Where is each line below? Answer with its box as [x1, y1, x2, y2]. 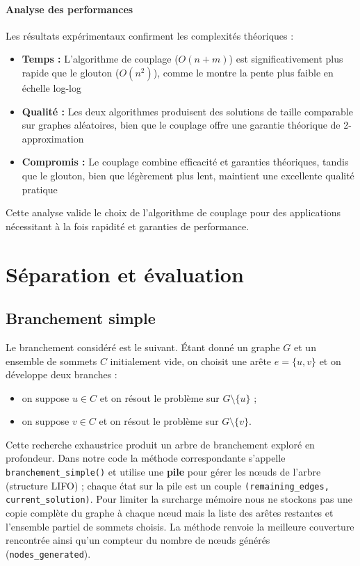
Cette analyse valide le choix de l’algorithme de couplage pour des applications [6, 205, 341, 220]
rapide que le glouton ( [22, 65, 120, 79]
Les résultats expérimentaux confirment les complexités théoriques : [6, 28, 294, 42]
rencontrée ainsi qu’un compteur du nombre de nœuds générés [6, 533, 270, 547]
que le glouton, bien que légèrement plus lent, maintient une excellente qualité [22, 168, 354, 182]
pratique [22, 181, 58, 196]
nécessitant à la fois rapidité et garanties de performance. [6, 218, 249, 233]
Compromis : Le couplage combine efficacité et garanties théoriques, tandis [22, 154, 349, 169]
